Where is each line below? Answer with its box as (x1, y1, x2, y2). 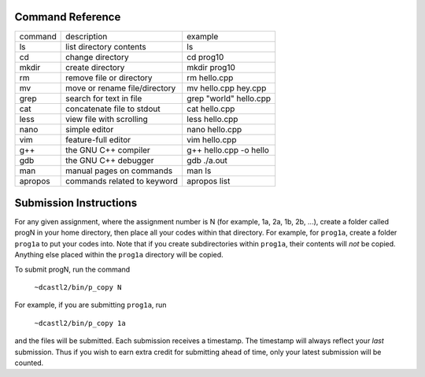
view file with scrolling (65, 113, 149, 124)
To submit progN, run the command (14, 264, 131, 274)
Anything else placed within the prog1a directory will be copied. (14, 250, 224, 260)
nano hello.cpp (186, 124, 242, 135)
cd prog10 (186, 51, 224, 62)
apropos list (186, 176, 231, 187)
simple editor (65, 124, 114, 135)
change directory (65, 51, 129, 62)
